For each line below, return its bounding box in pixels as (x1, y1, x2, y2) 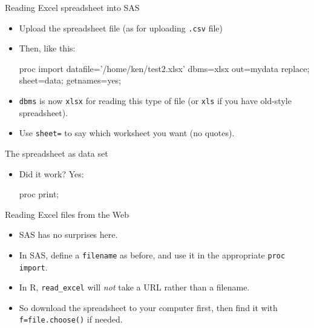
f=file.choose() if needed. (19, 313, 123, 326)
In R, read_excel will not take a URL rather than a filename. (19, 281, 250, 294)
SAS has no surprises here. (19, 228, 118, 241)
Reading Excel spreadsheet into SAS (5, 1, 140, 13)
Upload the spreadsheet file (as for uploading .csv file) (19, 21, 223, 34)
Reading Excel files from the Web (5, 208, 129, 220)
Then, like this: (19, 42, 76, 54)
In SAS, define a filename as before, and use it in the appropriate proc (19, 248, 286, 261)
